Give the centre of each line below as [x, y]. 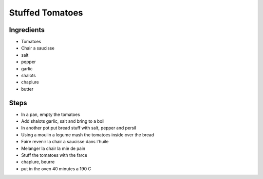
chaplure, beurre [38, 162]
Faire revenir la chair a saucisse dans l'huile [65, 142]
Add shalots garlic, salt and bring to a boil [63, 121]
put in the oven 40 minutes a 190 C [56, 169]
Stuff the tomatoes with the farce [54, 155]
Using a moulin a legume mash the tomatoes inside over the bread [88, 135]
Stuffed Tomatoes [46, 13]
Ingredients [27, 30]
